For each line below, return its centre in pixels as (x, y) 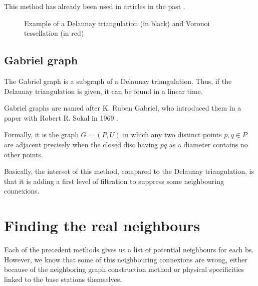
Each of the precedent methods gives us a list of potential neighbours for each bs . (129, 250)
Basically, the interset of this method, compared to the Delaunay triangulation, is (129, 171)
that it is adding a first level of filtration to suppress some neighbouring (114, 181)
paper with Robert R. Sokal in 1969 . (61, 117)
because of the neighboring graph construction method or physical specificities (124, 269)
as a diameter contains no (208, 144)
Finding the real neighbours (102, 225)
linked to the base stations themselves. (63, 279)
